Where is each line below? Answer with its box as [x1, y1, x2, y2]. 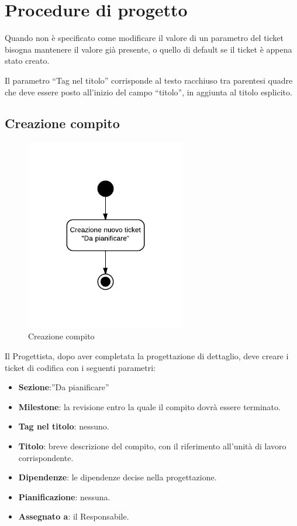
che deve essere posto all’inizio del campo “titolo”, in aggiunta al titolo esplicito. [5, 85, 292, 98]
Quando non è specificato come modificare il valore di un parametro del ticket [5, 32, 284, 44]
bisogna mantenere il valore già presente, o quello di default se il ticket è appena [5, 43, 292, 55]
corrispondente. [18, 451, 74, 463]
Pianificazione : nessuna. [18, 490, 110, 503]
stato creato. [5, 54, 50, 67]
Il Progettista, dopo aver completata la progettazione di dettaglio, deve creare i [5, 349, 289, 362]
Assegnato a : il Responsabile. [18, 510, 129, 522]
